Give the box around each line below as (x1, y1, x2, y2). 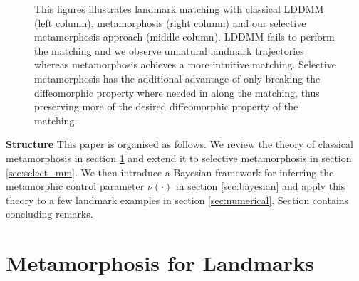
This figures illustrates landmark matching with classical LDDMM (34, 1, 324, 16)
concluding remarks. (6, 206, 93, 221)
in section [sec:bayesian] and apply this (175, 179, 345, 193)
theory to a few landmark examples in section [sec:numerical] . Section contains (6, 192, 349, 207)
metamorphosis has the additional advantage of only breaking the (34, 70, 321, 85)
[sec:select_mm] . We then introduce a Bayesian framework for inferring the (6, 164, 334, 179)
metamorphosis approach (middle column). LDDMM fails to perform (34, 29, 335, 44)
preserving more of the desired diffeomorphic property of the (34, 99, 298, 114)
